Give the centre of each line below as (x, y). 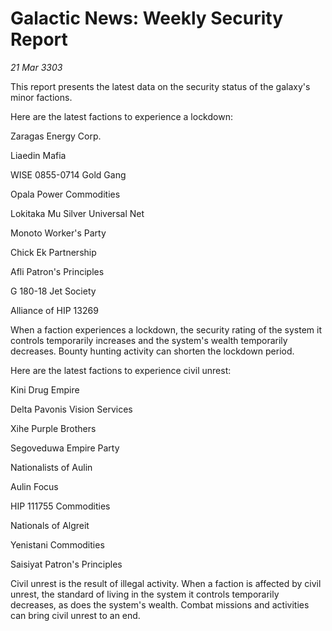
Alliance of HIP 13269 (54, 310)
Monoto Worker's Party (58, 233)
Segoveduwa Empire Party (65, 448)
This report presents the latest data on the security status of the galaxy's (160, 86)
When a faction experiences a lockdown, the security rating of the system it (166, 329)
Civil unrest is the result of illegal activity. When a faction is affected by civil (166, 583)
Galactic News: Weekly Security (147, 18)
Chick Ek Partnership (53, 252)
